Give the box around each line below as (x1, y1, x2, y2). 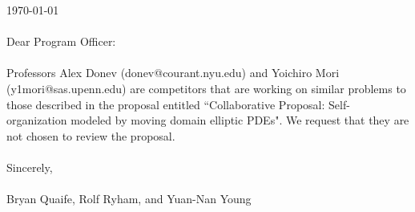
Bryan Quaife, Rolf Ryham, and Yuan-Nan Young (6, 190, 252, 207)
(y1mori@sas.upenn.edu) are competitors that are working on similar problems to (6, 79, 406, 96)
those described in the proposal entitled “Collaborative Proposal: (6, 96, 325, 112)
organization (6, 112, 67, 128)
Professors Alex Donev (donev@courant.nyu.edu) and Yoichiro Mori (6, 64, 340, 81)
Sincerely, (6, 158, 53, 175)
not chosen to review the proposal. (6, 127, 175, 144)
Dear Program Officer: (6, 33, 116, 50)
